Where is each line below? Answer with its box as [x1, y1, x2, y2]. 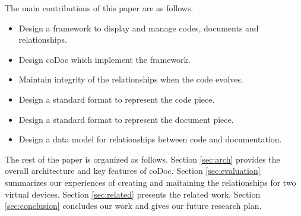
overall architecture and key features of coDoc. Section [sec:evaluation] [5, 164, 261, 177]
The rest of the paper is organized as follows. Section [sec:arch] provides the [5, 153, 280, 165]
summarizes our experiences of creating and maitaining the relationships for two [5, 176, 296, 188]
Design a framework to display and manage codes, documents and [18, 21, 259, 34]
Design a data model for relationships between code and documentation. [18, 133, 282, 145]
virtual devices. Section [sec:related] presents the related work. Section [5, 188, 261, 200]
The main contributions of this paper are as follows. [5, 2, 194, 14]
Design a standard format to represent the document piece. [18, 113, 234, 125]
